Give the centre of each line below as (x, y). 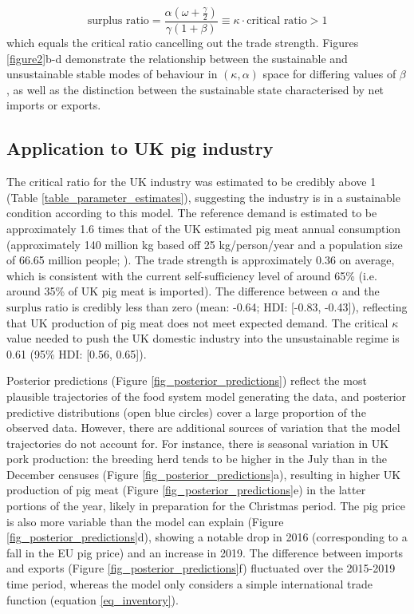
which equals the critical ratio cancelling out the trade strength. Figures (183, 43)
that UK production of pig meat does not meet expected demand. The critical (197, 322)
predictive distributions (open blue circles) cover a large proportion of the (186, 412)
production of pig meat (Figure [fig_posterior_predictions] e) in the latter (186, 490)
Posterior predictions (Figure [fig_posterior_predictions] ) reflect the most (187, 380)
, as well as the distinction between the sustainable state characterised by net (195, 89)
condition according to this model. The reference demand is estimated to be (192, 213)
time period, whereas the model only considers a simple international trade (190, 584)
